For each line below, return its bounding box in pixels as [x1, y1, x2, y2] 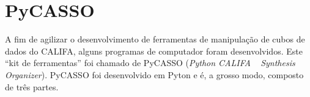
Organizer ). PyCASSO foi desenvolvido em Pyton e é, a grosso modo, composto [5, 68, 304, 81]
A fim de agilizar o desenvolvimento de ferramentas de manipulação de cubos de [5, 33, 305, 45]
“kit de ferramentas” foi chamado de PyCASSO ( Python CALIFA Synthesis [5, 56, 295, 69]
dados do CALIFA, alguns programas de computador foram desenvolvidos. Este [5, 44, 303, 57]
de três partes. [5, 80, 59, 93]
